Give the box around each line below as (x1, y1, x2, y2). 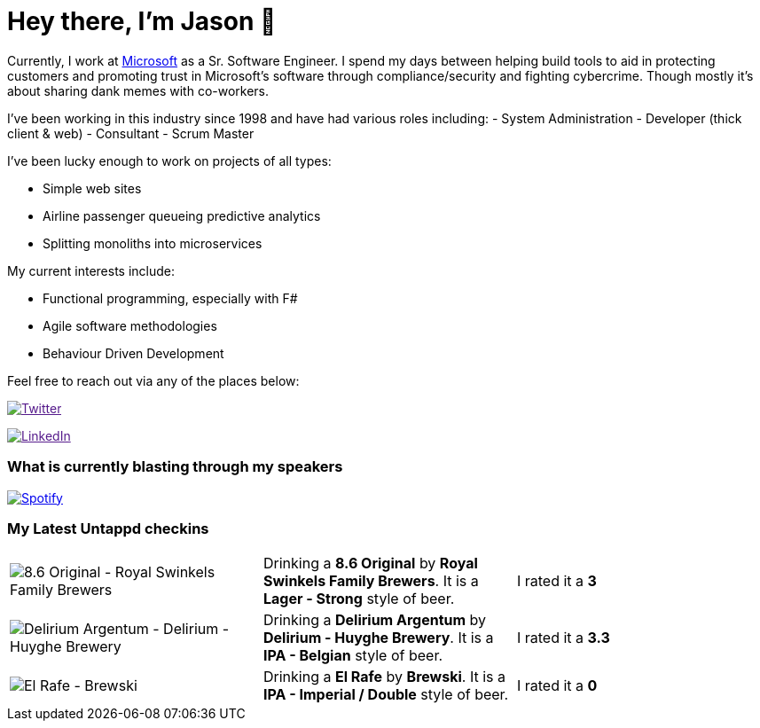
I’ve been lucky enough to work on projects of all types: (7, 153, 332, 168)
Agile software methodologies (43, 317, 217, 333)
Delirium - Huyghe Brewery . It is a (262, 629, 494, 647)
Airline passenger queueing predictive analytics (43, 207, 321, 223)
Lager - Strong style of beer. (262, 590, 455, 608)
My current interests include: (7, 262, 175, 278)
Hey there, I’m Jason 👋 (7, 6, 277, 36)
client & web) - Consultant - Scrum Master (7, 125, 255, 141)
